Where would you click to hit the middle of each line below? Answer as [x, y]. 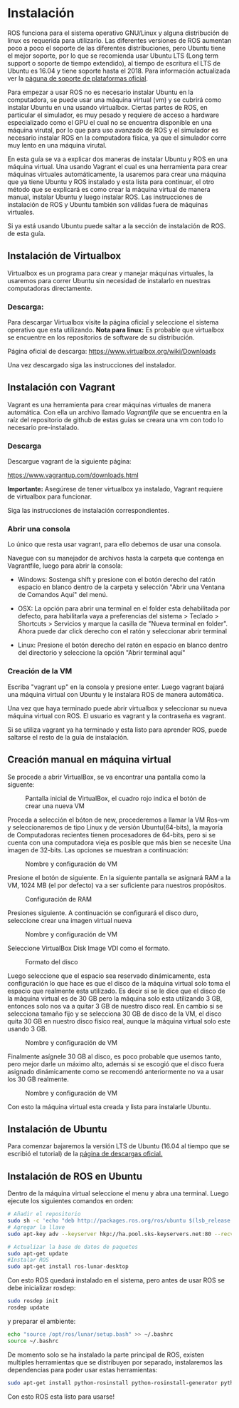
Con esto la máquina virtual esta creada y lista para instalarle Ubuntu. [109, 1106]
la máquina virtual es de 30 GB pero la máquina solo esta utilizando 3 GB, [115, 998]
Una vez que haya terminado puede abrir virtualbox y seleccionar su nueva [117, 708]
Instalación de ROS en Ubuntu [75, 1176]
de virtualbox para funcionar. [50, 496]
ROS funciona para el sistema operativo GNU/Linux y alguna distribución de [118, 33]
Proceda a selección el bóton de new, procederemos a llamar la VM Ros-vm [118, 820]
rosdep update [28, 1308]
